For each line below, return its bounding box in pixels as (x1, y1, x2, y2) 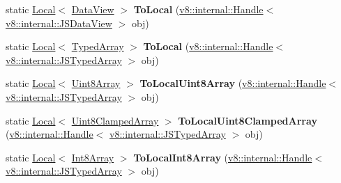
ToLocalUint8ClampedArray (178, 113, 317, 127)
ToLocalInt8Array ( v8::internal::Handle (133, 150, 312, 164)
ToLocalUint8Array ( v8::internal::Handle (139, 76, 326, 90)
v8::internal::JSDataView (6, 15, 112, 30)
